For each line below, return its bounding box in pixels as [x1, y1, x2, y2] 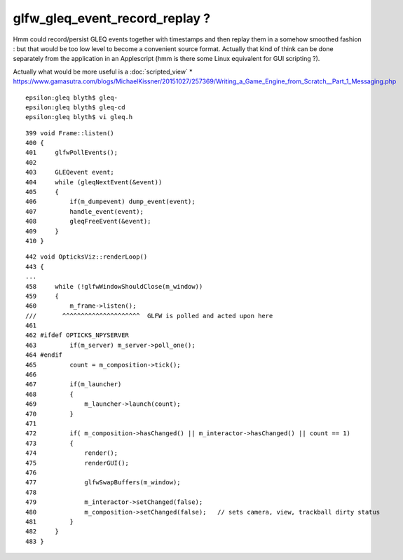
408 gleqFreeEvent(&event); [25, 217, 151, 226]
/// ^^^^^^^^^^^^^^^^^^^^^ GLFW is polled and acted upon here [25, 312, 273, 320]
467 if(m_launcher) [25, 381, 122, 388]
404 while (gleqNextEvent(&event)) [25, 178, 163, 186]
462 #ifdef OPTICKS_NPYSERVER [25, 332, 130, 339]
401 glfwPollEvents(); [25, 149, 118, 157]
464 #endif [25, 351, 63, 359]
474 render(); [25, 449, 118, 457]
